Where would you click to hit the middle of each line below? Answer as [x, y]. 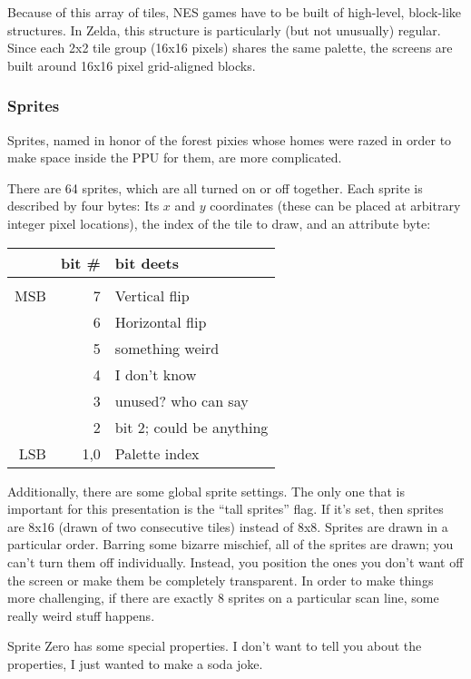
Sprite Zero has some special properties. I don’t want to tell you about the [215, 646]
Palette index [157, 453]
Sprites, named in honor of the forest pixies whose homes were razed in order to [230, 139]
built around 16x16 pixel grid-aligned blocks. [132, 65]
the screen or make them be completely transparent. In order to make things [221, 580]
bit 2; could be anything [191, 427]
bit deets [147, 262]
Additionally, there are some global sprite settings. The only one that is [206, 491]
